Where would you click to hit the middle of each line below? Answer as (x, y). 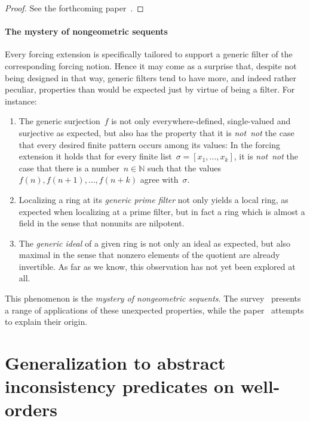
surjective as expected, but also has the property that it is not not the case (156, 132)
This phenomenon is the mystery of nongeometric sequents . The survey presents (153, 298)
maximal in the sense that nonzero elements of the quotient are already (149, 255)
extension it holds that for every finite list (95, 156)
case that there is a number (69, 168)
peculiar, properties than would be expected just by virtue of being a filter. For (150, 89)
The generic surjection (59, 121)
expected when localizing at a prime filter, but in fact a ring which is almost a (162, 211)
